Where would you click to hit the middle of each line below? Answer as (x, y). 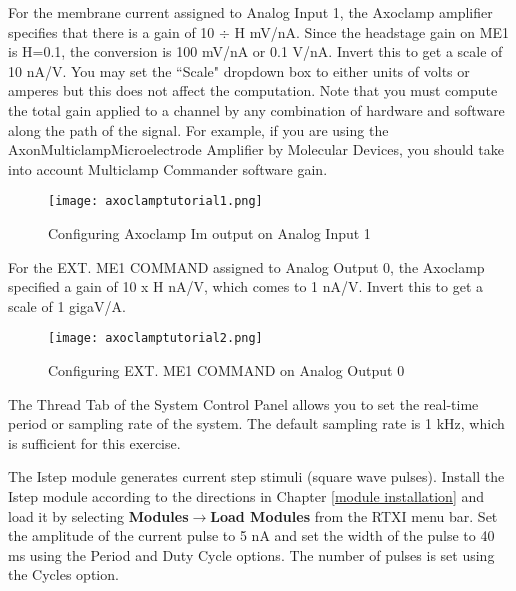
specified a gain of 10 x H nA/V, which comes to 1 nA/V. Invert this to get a (246, 286)
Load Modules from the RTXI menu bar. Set (354, 515)
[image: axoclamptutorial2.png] (155, 338)
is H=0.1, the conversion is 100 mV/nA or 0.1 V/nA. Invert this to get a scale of (255, 51)
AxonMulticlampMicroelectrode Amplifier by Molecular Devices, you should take (256, 149)
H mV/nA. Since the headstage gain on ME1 (372, 31)
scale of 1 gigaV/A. (67, 305)
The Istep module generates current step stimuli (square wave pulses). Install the (256, 476)
